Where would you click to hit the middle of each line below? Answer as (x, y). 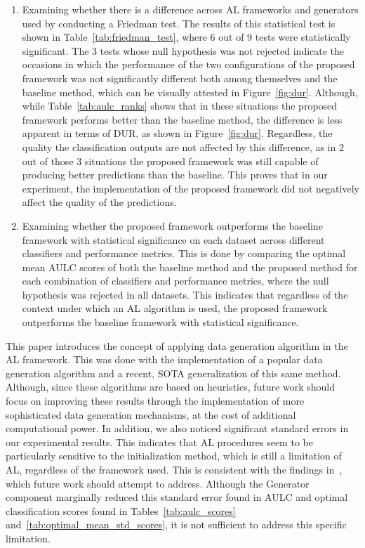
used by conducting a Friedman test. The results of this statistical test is (179, 23)
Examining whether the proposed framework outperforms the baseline (172, 225)
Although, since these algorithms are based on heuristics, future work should (170, 387)
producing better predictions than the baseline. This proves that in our (175, 175)
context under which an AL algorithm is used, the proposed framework (175, 308)
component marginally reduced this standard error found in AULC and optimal (177, 497)
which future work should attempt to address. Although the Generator (158, 483)
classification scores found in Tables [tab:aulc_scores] (121, 510)
